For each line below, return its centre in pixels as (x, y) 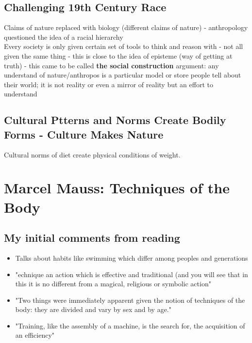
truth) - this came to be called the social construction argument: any (111, 65)
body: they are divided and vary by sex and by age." (93, 309)
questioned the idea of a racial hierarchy (64, 37)
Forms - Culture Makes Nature (84, 134)
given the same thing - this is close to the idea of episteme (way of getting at (118, 55)
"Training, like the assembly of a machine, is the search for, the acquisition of (130, 325)
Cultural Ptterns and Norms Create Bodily (115, 120)
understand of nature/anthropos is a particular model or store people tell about (123, 75)
